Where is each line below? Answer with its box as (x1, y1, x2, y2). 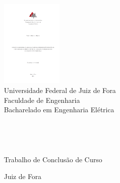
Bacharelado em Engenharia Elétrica (4, 104, 114, 115)
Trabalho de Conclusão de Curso (4, 154, 102, 164)
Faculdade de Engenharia (4, 94, 80, 105)
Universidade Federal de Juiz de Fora (4, 85, 116, 95)
